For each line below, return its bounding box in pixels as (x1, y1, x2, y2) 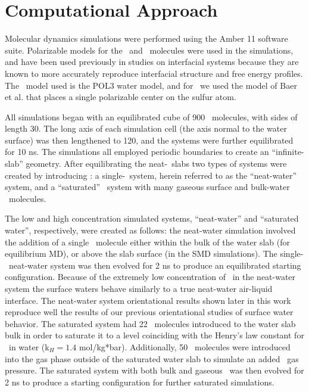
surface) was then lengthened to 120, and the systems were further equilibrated (5, 133, 294, 146)
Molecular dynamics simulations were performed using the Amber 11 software (5, 32, 288, 45)
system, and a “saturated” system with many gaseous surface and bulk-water (5, 181, 290, 193)
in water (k (8, 340, 49, 353)
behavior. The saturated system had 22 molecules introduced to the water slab (5, 317, 296, 329)
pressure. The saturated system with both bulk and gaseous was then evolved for (5, 364, 304, 377)
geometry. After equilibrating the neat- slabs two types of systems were (26, 157, 287, 170)
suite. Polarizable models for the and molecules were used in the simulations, (5, 43, 294, 56)
